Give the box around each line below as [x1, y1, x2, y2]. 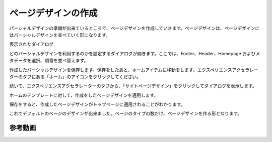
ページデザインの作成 [9, 8, 98, 19]
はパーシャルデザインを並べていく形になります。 [9, 32, 110, 38]
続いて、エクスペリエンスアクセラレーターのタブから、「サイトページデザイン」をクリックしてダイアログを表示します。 [9, 83, 257, 89]
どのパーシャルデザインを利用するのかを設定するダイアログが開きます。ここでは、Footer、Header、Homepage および [9, 50, 256, 56]
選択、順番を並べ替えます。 [31, 58, 89, 64]
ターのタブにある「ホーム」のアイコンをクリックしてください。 [9, 73, 142, 80]
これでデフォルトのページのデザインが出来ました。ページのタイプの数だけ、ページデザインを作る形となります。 [9, 110, 242, 116]
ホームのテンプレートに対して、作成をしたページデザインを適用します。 [9, 92, 159, 98]
